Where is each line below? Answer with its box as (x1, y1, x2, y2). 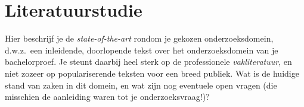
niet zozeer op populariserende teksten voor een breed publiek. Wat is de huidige (5, 67, 299, 79)
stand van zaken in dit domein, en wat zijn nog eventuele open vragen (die (5, 78, 277, 91)
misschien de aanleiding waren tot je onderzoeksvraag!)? (5, 90, 210, 103)
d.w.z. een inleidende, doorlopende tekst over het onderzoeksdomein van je (5, 43, 278, 56)
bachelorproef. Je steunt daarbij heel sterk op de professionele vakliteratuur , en (5, 55, 292, 68)
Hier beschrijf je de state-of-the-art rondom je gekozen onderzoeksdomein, (5, 32, 274, 45)
